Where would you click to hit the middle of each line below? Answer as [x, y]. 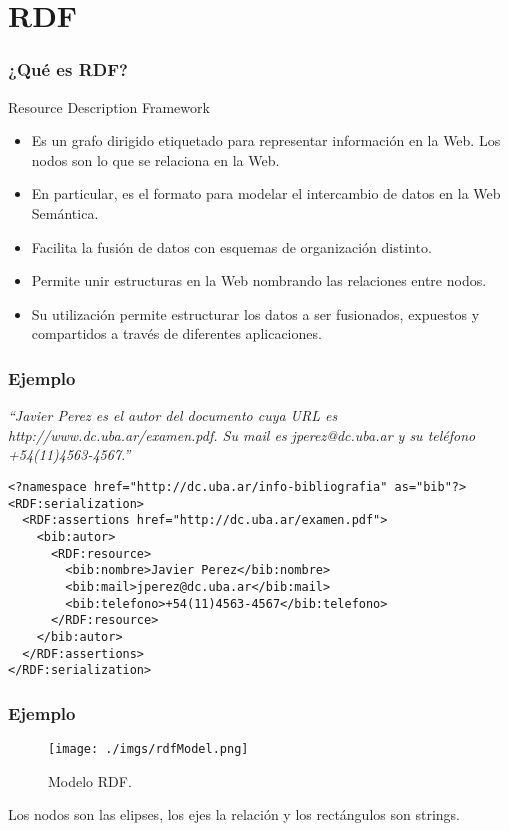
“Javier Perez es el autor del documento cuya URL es [173, 415]
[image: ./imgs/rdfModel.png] [148, 749]
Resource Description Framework [109, 106]
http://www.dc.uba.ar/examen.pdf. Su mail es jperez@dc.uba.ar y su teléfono [242, 434]
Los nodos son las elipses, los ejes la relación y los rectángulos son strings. [234, 814]
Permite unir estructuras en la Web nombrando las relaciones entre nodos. [259, 280]
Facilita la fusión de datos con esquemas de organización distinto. [231, 246]
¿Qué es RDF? [68, 69]
